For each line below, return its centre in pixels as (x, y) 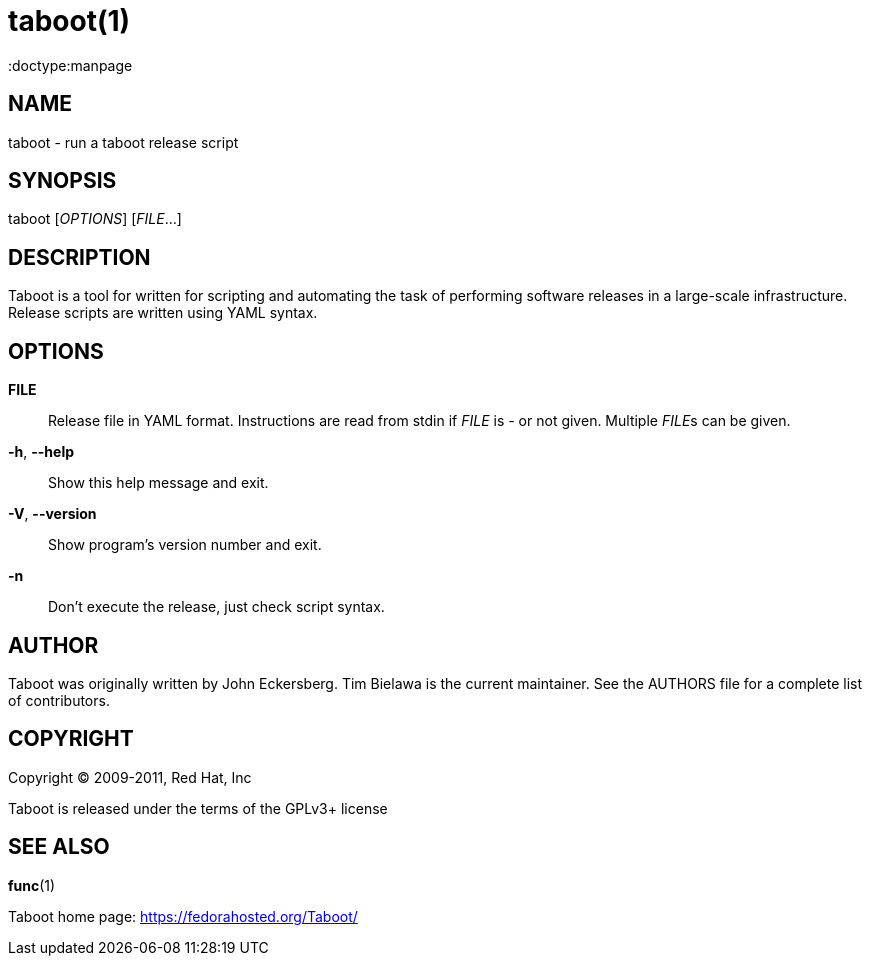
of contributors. (59, 700)
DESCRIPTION (79, 257)
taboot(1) (69, 21)
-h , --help (41, 452)
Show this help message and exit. (158, 483)
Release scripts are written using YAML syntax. (163, 313)
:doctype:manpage (70, 65)
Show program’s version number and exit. (185, 545)
